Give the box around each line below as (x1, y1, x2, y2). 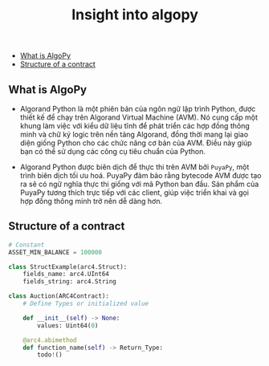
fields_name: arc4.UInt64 (22, 270, 110, 279)
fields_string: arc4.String (22, 278, 116, 286)
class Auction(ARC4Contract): (8, 292, 110, 300)
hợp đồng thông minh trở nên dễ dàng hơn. (19, 197, 163, 205)
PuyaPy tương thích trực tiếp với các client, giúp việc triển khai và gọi (19, 188, 249, 197)
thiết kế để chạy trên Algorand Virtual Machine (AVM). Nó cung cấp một (19, 112, 259, 122)
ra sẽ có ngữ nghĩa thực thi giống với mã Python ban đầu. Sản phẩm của (19, 179, 259, 189)
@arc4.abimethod (22, 335, 78, 344)
